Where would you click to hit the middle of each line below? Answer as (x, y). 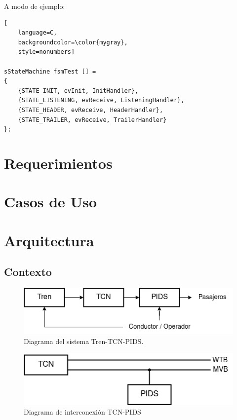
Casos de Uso (51, 202)
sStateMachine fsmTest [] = (50, 71)
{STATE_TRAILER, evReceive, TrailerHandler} (92, 120)
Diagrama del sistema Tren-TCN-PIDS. (84, 341)
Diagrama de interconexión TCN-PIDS (82, 412)
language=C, (38, 33)
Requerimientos (58, 163)
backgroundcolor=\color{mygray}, (73, 42)
